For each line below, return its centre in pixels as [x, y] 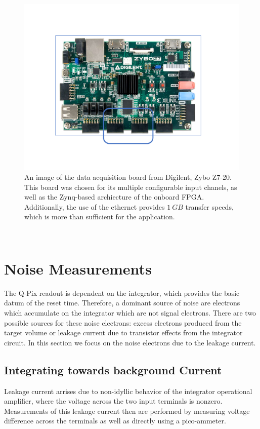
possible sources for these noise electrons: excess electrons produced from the [123, 322]
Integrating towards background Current [113, 369]
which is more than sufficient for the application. [100, 217]
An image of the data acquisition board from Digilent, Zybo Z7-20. [128, 177]
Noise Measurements [78, 268]
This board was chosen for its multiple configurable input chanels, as [131, 187]
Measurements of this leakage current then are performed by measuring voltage [127, 411]
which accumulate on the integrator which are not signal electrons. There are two [130, 312]
